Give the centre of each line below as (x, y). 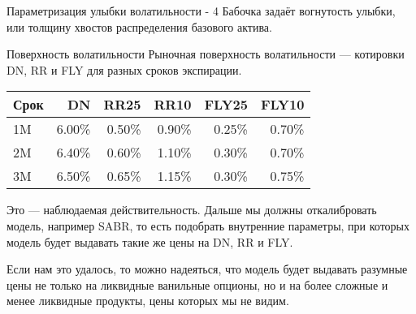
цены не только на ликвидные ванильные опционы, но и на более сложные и (197, 284)
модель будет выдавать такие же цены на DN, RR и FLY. (150, 241)
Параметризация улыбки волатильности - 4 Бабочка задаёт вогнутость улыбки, (201, 11)
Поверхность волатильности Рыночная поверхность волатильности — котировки (206, 54)
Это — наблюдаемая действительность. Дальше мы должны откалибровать (192, 210)
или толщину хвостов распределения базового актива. (139, 26)
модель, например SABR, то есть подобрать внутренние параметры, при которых (208, 225)
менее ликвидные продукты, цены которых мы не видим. (148, 301)
